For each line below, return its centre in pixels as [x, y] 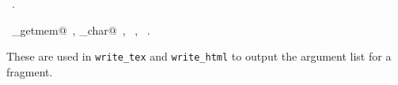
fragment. [30, 71]
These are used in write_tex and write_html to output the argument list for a [199, 56]
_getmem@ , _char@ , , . [81, 30]
